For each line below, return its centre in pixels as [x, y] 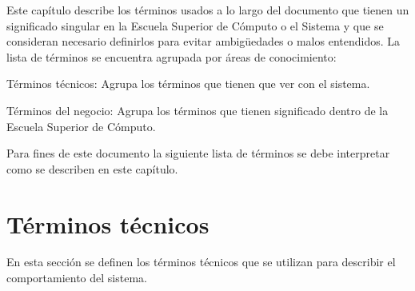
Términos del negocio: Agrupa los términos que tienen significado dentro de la [198, 110]
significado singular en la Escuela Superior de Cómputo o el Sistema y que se [195, 25]
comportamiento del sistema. [77, 278]
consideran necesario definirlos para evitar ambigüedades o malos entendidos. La [204, 41]
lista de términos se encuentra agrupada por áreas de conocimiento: [172, 56]
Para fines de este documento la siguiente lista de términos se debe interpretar [198, 153]
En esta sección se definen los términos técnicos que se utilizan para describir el [201, 262]
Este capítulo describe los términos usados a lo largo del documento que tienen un [208, 10]
